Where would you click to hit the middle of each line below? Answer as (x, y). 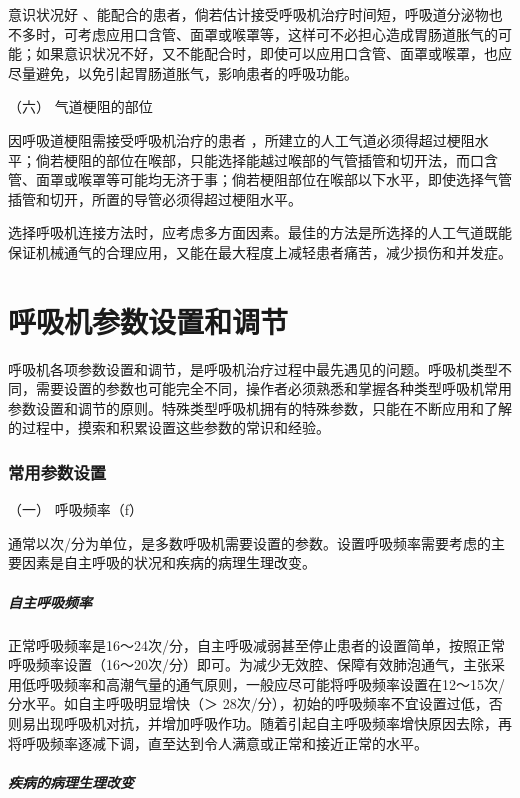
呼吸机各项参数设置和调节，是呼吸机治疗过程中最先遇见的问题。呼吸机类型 (253, 368)
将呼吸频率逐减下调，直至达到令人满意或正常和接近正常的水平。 (218, 742)
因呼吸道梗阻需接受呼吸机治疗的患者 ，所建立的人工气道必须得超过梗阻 (241, 139)
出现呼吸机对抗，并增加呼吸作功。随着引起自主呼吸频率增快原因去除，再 (273, 722)
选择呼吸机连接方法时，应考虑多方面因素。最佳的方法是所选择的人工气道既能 (260, 232)
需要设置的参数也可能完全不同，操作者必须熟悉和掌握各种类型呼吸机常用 (273, 388)
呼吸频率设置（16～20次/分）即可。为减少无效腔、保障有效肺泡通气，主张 (249, 664)
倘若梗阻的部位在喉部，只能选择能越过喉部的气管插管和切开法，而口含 (266, 159)
